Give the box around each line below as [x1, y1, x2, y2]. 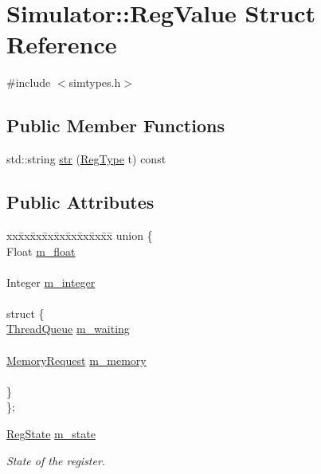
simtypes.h [69, 74, 121, 91]
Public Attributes [6, 190, 155, 214]
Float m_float [6, 242, 76, 259]
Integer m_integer [6, 273, 96, 290]
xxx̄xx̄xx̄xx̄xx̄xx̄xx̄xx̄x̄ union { [6, 226, 153, 243]
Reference [6, 28, 117, 61]
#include [6, 74, 51, 91]
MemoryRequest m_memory [6, 351, 147, 368]
